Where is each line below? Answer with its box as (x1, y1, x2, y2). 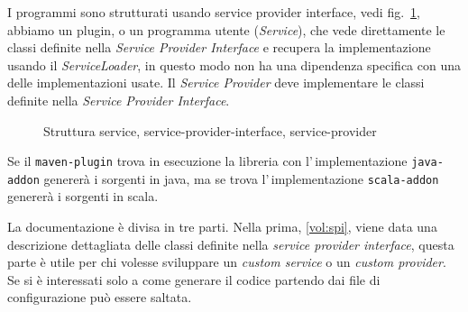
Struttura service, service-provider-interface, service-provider (43, 121, 377, 140)
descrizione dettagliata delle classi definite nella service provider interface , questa (7, 234, 454, 253)
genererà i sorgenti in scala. (7, 187, 159, 206)
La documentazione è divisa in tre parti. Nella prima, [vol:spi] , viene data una (7, 217, 437, 236)
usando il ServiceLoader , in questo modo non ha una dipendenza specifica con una (7, 55, 462, 74)
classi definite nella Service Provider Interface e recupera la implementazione (7, 38, 431, 57)
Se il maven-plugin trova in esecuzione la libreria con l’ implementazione (7, 151, 408, 170)
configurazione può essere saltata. (7, 288, 192, 307)
